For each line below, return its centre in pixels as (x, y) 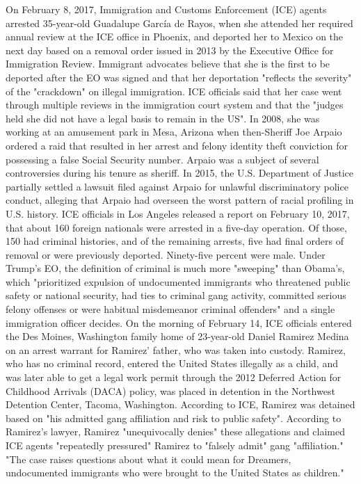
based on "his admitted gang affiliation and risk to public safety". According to (174, 418)
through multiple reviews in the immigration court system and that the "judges (175, 105)
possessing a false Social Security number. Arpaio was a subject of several (162, 159)
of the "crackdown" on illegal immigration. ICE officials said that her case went (174, 91)
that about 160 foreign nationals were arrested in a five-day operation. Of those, (176, 227)
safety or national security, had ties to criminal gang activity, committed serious (176, 295)
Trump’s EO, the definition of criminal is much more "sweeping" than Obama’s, (175, 268)
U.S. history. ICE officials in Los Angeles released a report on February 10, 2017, (178, 213)
